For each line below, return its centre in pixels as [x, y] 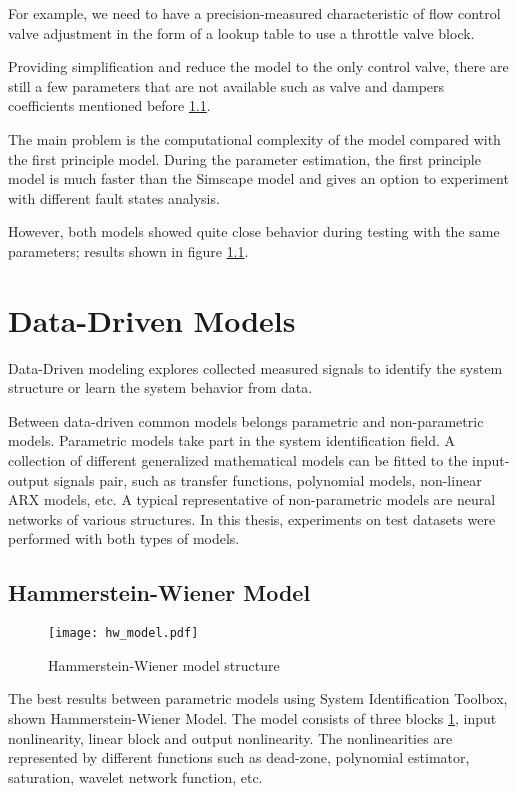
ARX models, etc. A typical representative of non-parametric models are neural [252, 499]
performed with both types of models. [124, 538]
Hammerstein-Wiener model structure [164, 664]
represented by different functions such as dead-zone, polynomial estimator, [239, 757]
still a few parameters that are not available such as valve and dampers [226, 85]
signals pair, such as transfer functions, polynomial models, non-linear [267, 479]
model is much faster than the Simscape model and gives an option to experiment [258, 178]
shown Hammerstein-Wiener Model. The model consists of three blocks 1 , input [252, 718]
